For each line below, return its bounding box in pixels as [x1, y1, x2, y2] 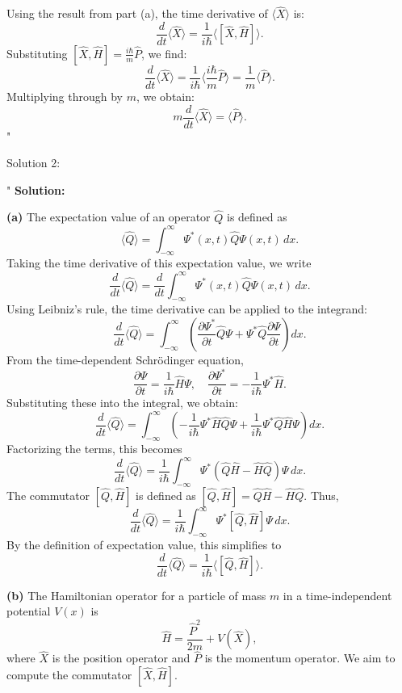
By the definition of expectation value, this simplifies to [6, 536, 282, 553]
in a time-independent [283, 586, 392, 603]
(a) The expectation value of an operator [6, 208, 211, 225]
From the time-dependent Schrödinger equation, [6, 351, 244, 367]
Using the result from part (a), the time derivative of [6, 5, 268, 22]
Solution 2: [6, 154, 61, 171]
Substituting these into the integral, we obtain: [6, 394, 238, 411]
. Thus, [304, 486, 339, 503]
